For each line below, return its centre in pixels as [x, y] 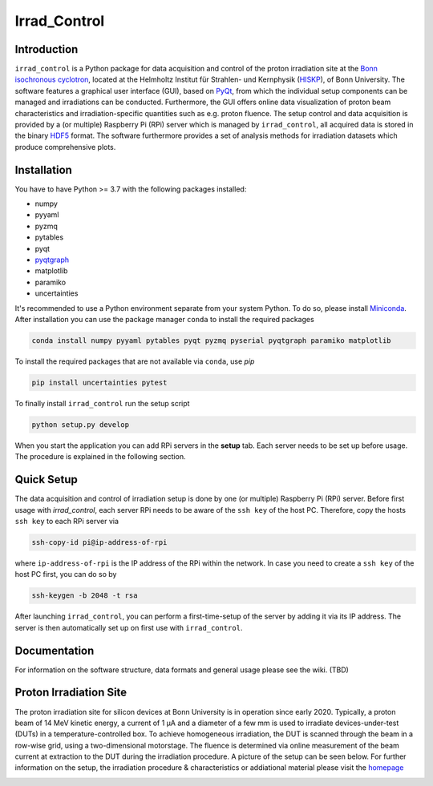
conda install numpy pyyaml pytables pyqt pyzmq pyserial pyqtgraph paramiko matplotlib [212, 340]
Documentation [55, 650]
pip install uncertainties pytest [99, 382]
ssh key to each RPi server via [67, 521]
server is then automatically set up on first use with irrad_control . [129, 627]
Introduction [47, 49]
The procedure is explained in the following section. [100, 457]
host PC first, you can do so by [66, 574]
